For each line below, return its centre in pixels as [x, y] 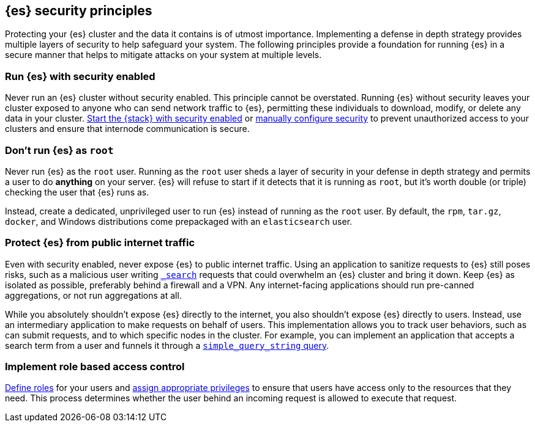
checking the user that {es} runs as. [77, 192]
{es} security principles [79, 11]
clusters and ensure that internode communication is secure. [127, 129]
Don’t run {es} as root [59, 150]
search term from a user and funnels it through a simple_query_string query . [167, 345]
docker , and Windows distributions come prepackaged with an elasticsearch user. [179, 221]
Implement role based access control [95, 367]
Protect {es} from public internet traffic [100, 243]
